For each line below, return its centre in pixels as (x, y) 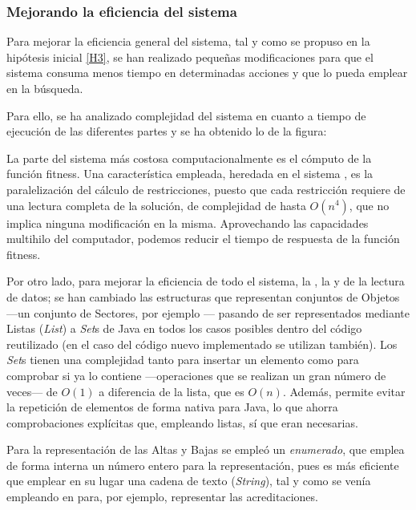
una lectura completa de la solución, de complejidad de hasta (156, 205)
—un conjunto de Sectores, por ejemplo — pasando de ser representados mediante (208, 312)
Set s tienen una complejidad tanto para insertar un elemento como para (183, 360)
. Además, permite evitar (344, 391)
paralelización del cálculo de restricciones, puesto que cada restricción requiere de (206, 189)
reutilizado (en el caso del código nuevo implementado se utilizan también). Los (202, 344)
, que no (369, 205)
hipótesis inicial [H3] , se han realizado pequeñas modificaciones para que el (190, 57)
